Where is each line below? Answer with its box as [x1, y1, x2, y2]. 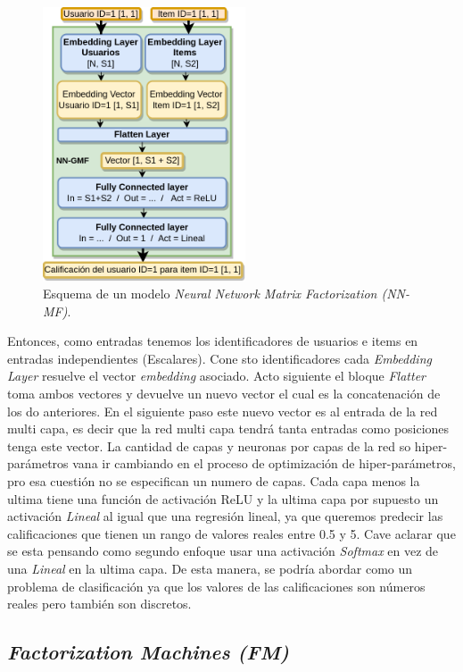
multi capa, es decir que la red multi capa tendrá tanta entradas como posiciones [7, 419, 450, 438]
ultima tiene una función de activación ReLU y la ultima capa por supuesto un [7, 489, 439, 508]
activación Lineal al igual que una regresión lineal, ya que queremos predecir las [7, 507, 443, 525]
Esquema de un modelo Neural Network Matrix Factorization [43, 284, 377, 303]
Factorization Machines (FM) [7, 638, 289, 666]
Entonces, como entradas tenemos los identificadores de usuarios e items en [7, 332, 418, 350]
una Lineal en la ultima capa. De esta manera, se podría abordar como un [7, 559, 413, 577]
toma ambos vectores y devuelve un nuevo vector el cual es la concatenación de [7, 384, 441, 403]
